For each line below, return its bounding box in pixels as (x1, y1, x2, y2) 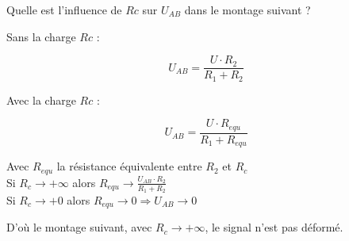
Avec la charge (6, 91, 76, 108)
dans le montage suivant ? (184, 2, 311, 17)
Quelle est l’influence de (6, 2, 122, 17)
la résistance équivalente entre (56, 158, 202, 174)
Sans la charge (6, 28, 76, 44)
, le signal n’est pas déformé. (205, 219, 343, 235)
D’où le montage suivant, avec (6, 219, 152, 235)
